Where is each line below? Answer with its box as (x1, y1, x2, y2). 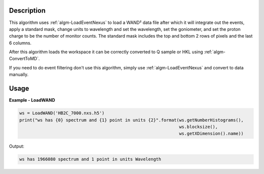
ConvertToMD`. (9, 56, 40, 62)
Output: (9, 143, 24, 149)
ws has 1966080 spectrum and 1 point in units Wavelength (19, 156, 161, 162)
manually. (9, 71, 29, 78)
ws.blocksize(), (179, 124, 218, 130)
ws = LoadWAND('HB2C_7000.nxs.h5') (19, 110, 105, 116)
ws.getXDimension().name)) (179, 131, 244, 136)
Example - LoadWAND (9, 97, 55, 103)
